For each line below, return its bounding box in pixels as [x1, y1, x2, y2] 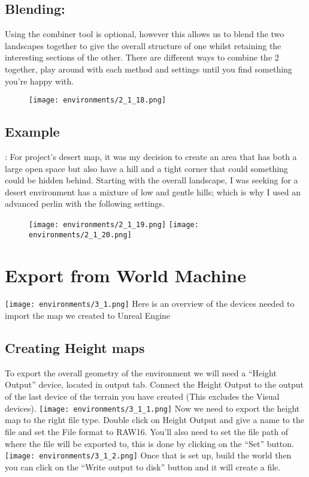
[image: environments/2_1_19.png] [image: [29, 221, 199, 229]
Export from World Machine [5, 262, 246, 287]
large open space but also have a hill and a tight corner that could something [5, 162, 288, 174]
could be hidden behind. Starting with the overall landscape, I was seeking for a [5, 174, 298, 186]
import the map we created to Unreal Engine [5, 309, 171, 322]
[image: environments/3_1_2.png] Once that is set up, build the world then [5, 449, 292, 461]
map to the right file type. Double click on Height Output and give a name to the [5, 413, 304, 426]
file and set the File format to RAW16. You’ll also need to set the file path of [5, 425, 289, 437]
